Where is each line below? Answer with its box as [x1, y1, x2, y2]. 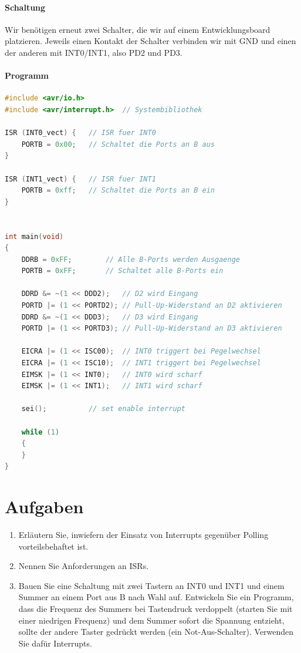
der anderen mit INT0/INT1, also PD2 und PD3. [5, 46, 182, 58]
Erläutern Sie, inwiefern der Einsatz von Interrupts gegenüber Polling [18, 529, 269, 541]
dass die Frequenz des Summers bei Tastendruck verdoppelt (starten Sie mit [18, 602, 293, 615]
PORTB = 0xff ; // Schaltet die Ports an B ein [21, 186, 215, 195]
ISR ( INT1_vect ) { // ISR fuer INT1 [5, 174, 156, 183]
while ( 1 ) [21, 428, 60, 436]
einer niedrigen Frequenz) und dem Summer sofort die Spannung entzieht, [18, 614, 285, 626]
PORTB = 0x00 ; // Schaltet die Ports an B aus [21, 140, 215, 149]
